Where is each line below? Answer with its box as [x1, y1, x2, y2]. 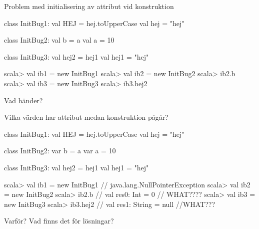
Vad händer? [4, 95, 43, 105]
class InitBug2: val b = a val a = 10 [4, 35, 114, 45]
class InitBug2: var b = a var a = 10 [4, 145, 116, 156]
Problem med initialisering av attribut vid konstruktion [4, 1, 174, 11]
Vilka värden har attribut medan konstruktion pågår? [4, 112, 168, 122]
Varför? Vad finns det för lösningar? [4, 215, 114, 226]
